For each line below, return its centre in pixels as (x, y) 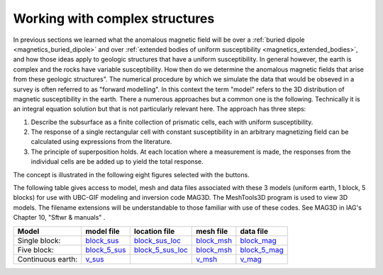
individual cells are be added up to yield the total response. (117, 162)
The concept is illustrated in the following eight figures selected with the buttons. (131, 174)
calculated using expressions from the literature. (101, 142)
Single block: (39, 240)
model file (102, 231)
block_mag (258, 240)
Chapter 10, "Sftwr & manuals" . (59, 218)
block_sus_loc (157, 240)
